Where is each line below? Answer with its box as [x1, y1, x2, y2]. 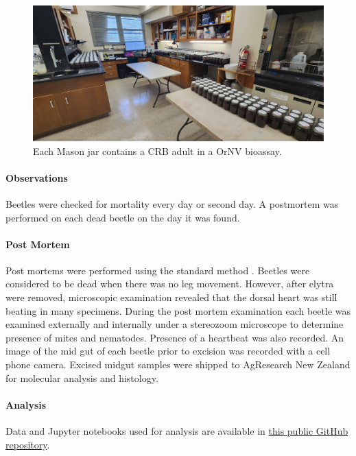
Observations [5, 170, 68, 184]
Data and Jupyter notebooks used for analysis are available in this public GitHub [5, 424, 348, 438]
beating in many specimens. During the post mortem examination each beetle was [5, 303, 351, 317]
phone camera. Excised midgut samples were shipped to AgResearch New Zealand [5, 357, 351, 372]
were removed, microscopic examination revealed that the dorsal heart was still [5, 290, 337, 304]
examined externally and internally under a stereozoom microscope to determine [5, 317, 344, 331]
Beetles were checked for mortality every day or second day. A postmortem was [5, 196, 339, 211]
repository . [5, 437, 50, 451]
